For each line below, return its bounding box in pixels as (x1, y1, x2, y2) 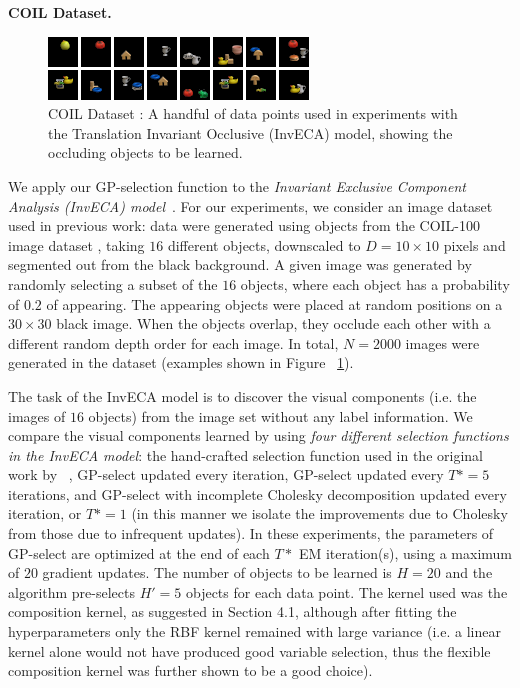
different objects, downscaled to (167, 234, 361, 255)
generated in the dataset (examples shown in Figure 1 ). (8, 352, 354, 373)
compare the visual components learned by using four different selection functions (8, 425, 509, 446)
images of (8, 405, 66, 426)
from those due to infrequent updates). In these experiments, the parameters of (8, 523, 494, 544)
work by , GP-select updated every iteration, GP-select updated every (8, 464, 444, 485)
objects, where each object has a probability (240, 273, 510, 294)
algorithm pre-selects (8, 581, 135, 602)
